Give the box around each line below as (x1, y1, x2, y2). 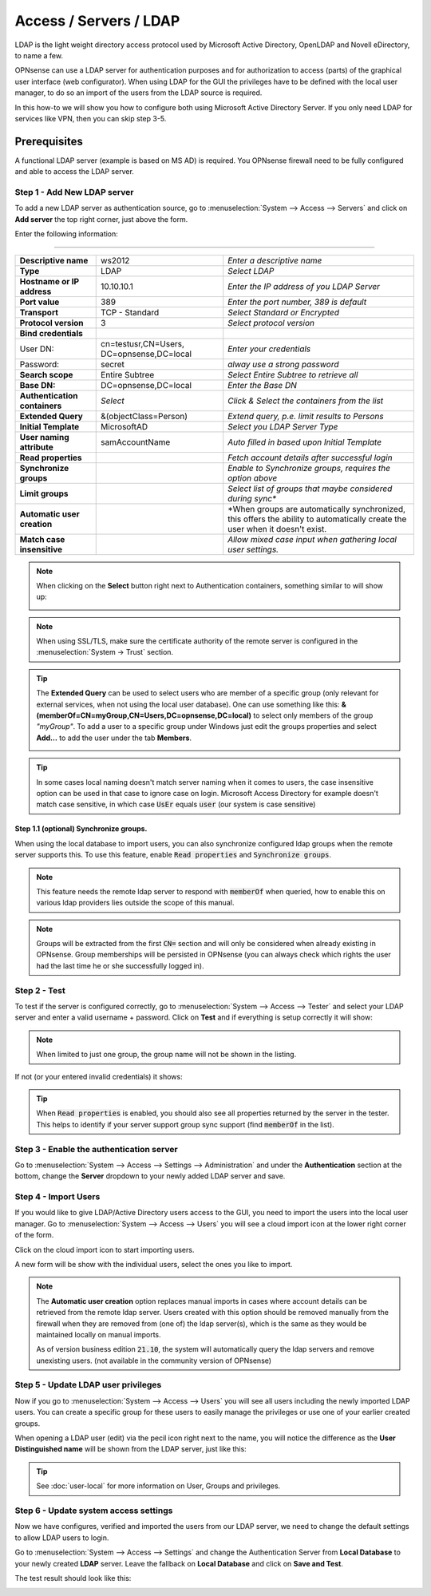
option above (227, 472, 278, 483)
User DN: (19, 343, 55, 354)
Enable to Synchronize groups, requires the (227, 462, 391, 473)
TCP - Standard (101, 307, 160, 318)
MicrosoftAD (101, 421, 148, 432)
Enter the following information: (14, 229, 119, 239)
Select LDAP (227, 265, 275, 276)
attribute (19, 442, 53, 453)
